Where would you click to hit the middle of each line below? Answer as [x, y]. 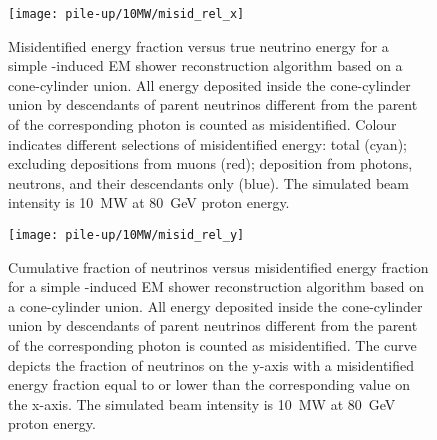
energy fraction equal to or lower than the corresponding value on [209, 384]
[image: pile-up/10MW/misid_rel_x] [126, 14]
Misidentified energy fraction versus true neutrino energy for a [198, 45]
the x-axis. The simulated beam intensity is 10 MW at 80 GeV [202, 403]
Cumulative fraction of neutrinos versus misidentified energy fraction [218, 266]
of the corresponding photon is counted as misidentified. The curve [212, 345]
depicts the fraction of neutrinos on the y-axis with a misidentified [211, 364]
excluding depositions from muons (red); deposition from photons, [210, 163]
